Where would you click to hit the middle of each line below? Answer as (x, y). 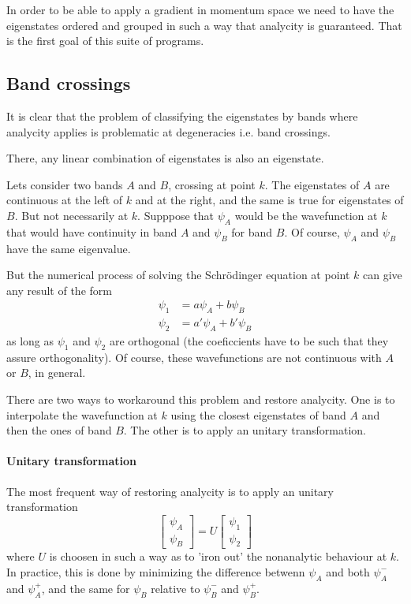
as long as (30, 340)
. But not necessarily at (71, 215)
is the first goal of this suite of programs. (105, 41)
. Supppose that (176, 215)
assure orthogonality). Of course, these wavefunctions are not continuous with (194, 357)
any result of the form (59, 290)
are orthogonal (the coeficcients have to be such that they (249, 340)
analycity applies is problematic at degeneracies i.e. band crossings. (168, 131)
